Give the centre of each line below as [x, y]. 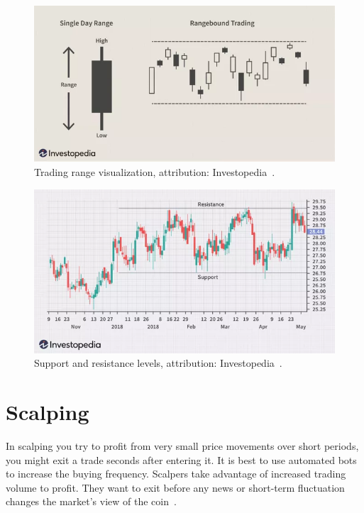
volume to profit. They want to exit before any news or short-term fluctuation [175, 487]
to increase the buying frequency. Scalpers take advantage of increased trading [176, 474]
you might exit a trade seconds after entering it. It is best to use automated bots [181, 459]
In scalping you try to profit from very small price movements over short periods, [182, 446]
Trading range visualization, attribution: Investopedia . [155, 171]
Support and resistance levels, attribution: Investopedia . [158, 363]
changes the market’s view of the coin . [91, 501]
